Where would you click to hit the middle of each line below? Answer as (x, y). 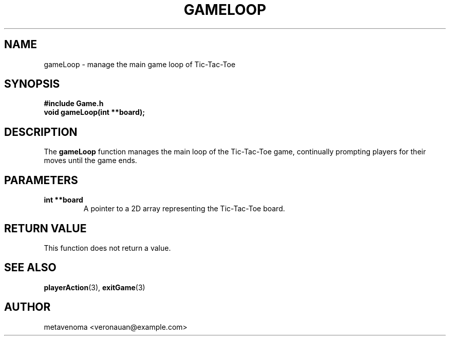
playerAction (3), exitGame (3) (95, 287)
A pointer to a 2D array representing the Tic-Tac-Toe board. (184, 209)
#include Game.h (74, 104)
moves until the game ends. (90, 161)
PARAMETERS (41, 180)
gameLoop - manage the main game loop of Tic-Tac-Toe (140, 64)
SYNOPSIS (32, 84)
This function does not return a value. (107, 248)
